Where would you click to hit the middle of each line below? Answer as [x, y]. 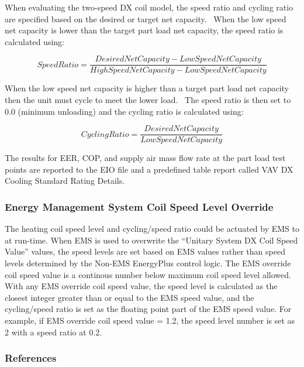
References [31, 358]
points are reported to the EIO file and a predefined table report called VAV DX [149, 169]
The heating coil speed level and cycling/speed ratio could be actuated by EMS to [152, 229]
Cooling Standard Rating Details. [65, 181]
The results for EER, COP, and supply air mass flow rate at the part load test [145, 158]
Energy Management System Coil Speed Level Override [139, 206]
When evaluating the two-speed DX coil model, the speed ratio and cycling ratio [149, 7]
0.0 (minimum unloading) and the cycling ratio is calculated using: [124, 111]
